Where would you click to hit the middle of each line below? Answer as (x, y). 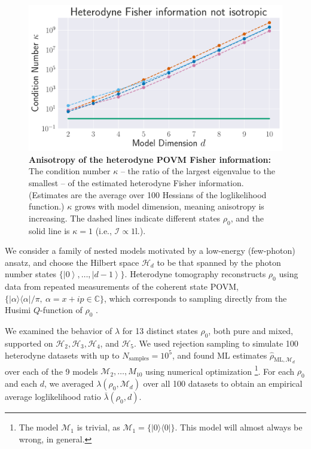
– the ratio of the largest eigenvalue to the (198, 171)
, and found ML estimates (219, 355)
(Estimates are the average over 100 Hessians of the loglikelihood (148, 194)
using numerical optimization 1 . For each (220, 370)
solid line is (49, 230)
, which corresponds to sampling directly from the (196, 298)
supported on (29, 343)
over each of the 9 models (51, 371)
